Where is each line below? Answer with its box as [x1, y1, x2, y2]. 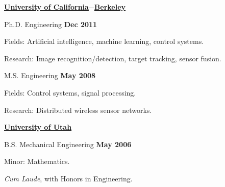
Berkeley [94, 2, 126, 12]
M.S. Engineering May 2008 [4, 70, 96, 81]
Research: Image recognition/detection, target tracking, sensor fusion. [4, 53, 221, 63]
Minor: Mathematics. [4, 156, 70, 167]
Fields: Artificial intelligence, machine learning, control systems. [4, 36, 204, 46]
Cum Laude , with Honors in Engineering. [4, 173, 133, 183]
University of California [4, 2, 89, 12]
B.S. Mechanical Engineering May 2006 [4, 138, 132, 149]
